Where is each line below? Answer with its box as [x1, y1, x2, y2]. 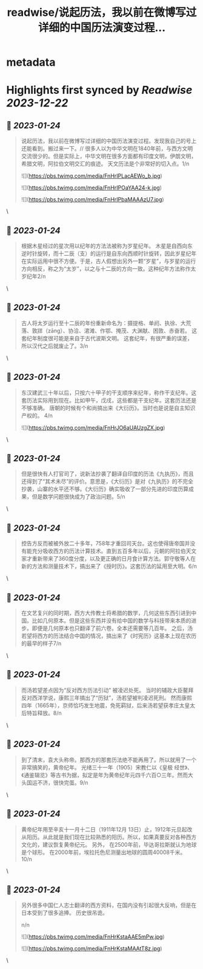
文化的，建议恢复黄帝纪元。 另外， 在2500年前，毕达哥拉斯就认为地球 [21, 841, 197, 848]
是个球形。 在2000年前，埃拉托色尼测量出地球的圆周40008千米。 [21, 848, 186, 856]
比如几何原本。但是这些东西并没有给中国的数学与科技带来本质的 [32, 617, 191, 624]
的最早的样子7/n [21, 640, 62, 647]
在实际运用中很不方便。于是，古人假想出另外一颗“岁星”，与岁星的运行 [21, 257, 196, 265]
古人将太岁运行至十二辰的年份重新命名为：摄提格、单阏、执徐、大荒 [21, 319, 191, 326]
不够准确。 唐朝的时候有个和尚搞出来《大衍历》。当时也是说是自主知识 [21, 404, 196, 411]
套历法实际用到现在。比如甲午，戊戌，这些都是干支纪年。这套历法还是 [21, 396, 197, 404]
